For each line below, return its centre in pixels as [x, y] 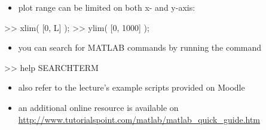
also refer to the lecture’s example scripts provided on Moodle [132, 87]
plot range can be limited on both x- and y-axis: [107, 7]
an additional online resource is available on [98, 107]
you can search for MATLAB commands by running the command [140, 47]
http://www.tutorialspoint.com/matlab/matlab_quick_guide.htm [139, 119]
